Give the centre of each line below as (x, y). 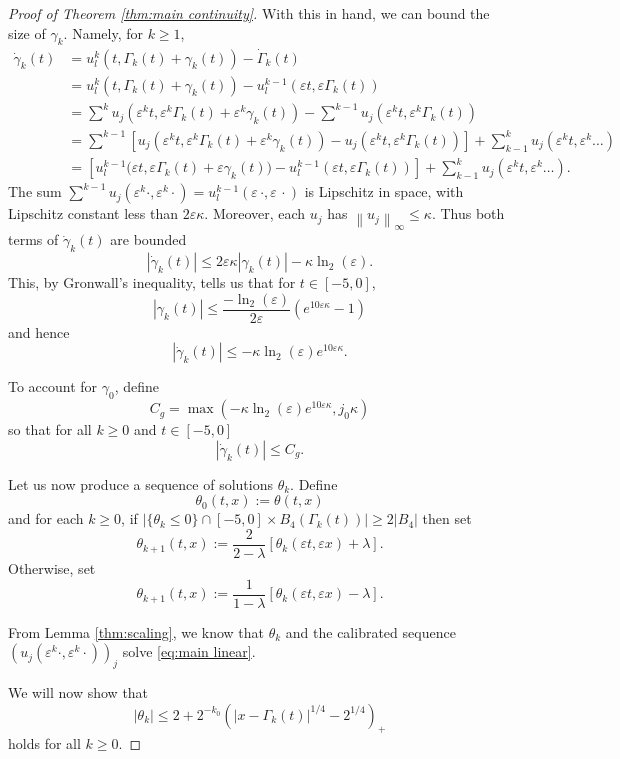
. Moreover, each (255, 213)
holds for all (44, 743)
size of (27, 32)
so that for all (50, 429)
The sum (35, 191)
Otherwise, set (52, 567)
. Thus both (468, 213)
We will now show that (78, 692)
